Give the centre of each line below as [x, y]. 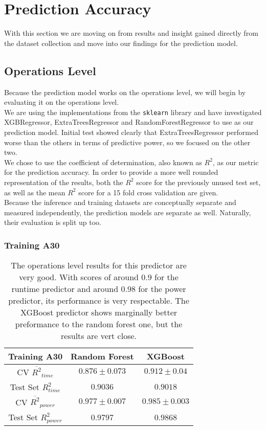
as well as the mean [35, 192]
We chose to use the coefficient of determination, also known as [103, 162]
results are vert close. [99, 336]
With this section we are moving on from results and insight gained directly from [131, 33]
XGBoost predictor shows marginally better [99, 312]
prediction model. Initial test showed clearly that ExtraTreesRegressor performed [131, 132]
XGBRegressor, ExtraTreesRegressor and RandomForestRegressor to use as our [129, 122]
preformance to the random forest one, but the [99, 324]
